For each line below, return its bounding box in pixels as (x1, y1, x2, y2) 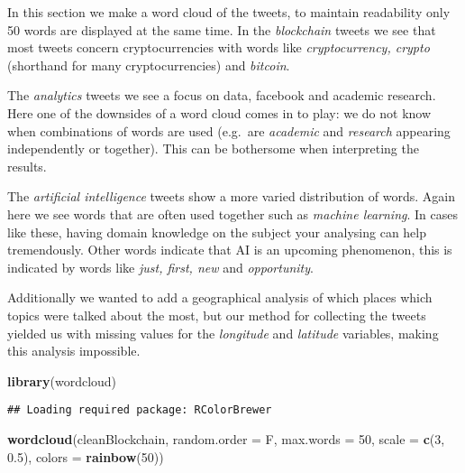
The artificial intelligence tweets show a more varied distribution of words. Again (7, 187, 455, 206)
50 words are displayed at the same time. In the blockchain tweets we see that (7, 20, 436, 39)
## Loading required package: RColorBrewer (7, 403, 272, 417)
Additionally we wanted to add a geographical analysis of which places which (7, 288, 433, 307)
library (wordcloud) (7, 371, 117, 390)
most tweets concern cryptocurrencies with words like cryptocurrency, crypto (7, 38, 430, 57)
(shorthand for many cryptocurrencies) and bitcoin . (7, 55, 290, 74)
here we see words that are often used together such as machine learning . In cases (7, 204, 459, 223)
